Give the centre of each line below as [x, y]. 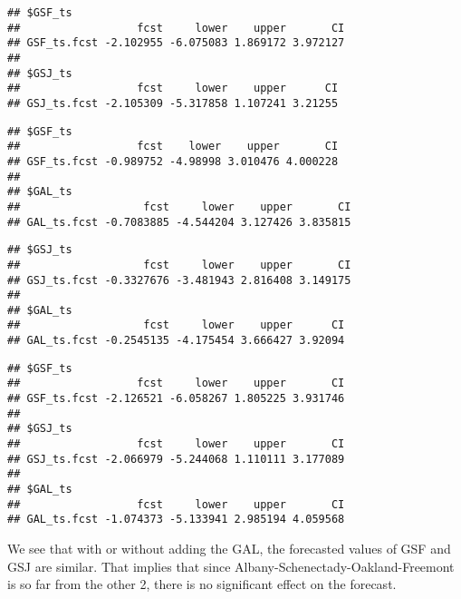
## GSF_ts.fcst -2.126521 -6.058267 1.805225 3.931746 [176, 399]
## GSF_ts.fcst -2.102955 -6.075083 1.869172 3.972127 [176, 43]
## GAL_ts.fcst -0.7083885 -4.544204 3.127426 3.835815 [179, 222]
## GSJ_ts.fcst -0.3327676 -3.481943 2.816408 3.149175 [179, 280]
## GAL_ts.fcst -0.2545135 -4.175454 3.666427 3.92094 [176, 341]
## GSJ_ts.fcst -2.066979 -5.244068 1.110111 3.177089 [176, 459]
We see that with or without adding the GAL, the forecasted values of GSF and [229, 548]
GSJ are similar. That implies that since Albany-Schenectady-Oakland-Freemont [231, 566]
